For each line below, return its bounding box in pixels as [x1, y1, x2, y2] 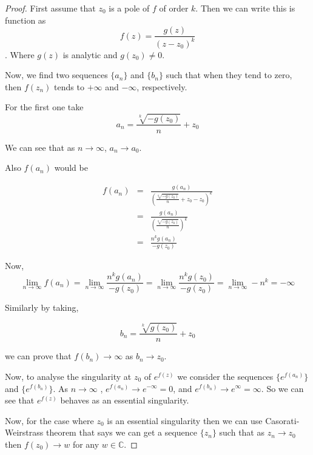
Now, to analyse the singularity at [5, 370, 132, 382]
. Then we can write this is [195, 2, 295, 14]
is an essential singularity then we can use [107, 414, 263, 427]
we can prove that [5, 350, 72, 362]
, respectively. [136, 80, 187, 93]
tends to [54, 80, 84, 93]
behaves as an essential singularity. [60, 394, 189, 407]
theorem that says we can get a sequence [45, 426, 198, 439]
